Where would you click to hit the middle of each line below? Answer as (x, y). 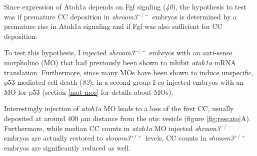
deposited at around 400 (41, 118)
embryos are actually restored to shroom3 (67, 138)
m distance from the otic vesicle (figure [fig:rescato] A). (168, 118)
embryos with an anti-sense (191, 53)
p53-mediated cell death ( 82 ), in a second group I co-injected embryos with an (124, 82)
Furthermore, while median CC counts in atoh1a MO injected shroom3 (112, 128)
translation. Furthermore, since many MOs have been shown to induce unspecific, (129, 72)
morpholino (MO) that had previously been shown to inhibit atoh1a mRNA (120, 62)
